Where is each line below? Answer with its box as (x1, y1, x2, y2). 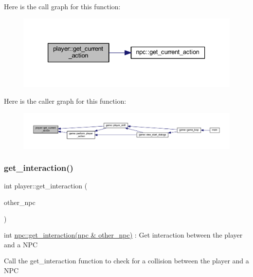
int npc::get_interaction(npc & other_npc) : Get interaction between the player (4, 230, 243, 240)
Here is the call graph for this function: (4, 1, 121, 11)
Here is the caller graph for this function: (4, 95, 126, 106)
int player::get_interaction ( (4, 181, 88, 191)
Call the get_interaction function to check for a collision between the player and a (4, 256, 249, 266)
